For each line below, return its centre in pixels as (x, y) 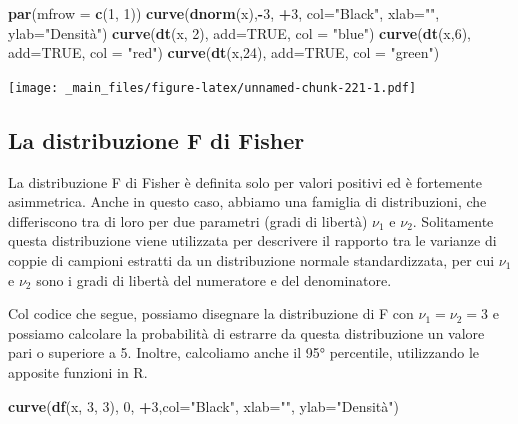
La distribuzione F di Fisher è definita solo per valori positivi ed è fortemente (245, 181)
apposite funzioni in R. (78, 371)
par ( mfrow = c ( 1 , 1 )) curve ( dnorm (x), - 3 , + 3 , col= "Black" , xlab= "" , (224, 13)
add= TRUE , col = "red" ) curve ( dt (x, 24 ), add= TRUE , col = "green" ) (224, 52)
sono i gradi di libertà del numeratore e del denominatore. (214, 279)
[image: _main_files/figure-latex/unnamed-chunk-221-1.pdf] (212, 87)
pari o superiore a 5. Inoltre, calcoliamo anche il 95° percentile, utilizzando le (244, 352)
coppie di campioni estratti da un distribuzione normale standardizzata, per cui (251, 260)
